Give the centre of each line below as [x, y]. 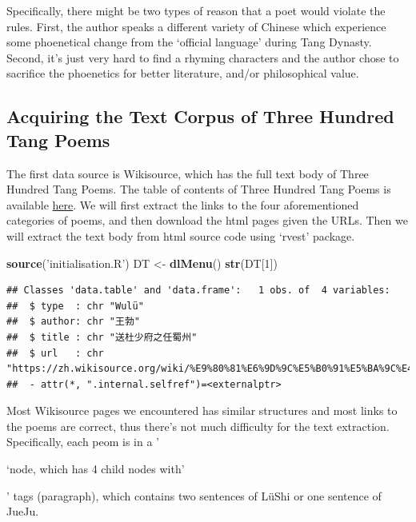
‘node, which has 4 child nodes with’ [96, 469]
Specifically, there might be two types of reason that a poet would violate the [196, 10]
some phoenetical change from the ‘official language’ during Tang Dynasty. [189, 42]
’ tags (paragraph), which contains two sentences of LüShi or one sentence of [194, 495]
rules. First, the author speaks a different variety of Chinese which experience [196, 26]
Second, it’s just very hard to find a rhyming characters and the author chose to [203, 57]
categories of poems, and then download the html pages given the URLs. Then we [207, 220]
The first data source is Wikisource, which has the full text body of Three [188, 173]
